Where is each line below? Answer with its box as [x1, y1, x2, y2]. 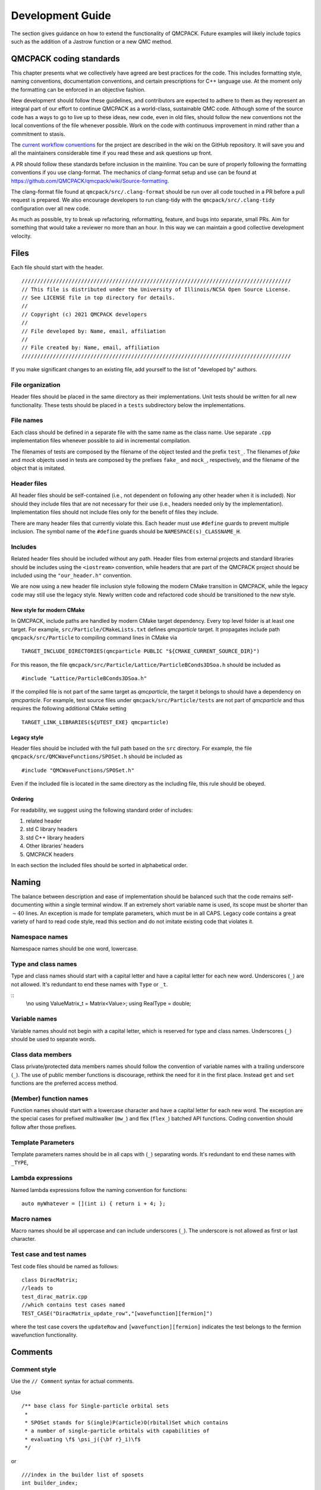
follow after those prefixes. [11, 1123, 77, 1131]
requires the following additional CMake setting [11, 705, 127, 712]
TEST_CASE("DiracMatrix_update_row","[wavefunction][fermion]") [21, 1310, 213, 1317]
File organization [11, 380, 61, 389]
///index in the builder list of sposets [21, 1471, 144, 1478]
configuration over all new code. [11, 204, 90, 212]
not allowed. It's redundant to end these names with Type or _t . [11, 980, 168, 988]
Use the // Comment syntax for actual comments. [11, 1377, 134, 1385]
